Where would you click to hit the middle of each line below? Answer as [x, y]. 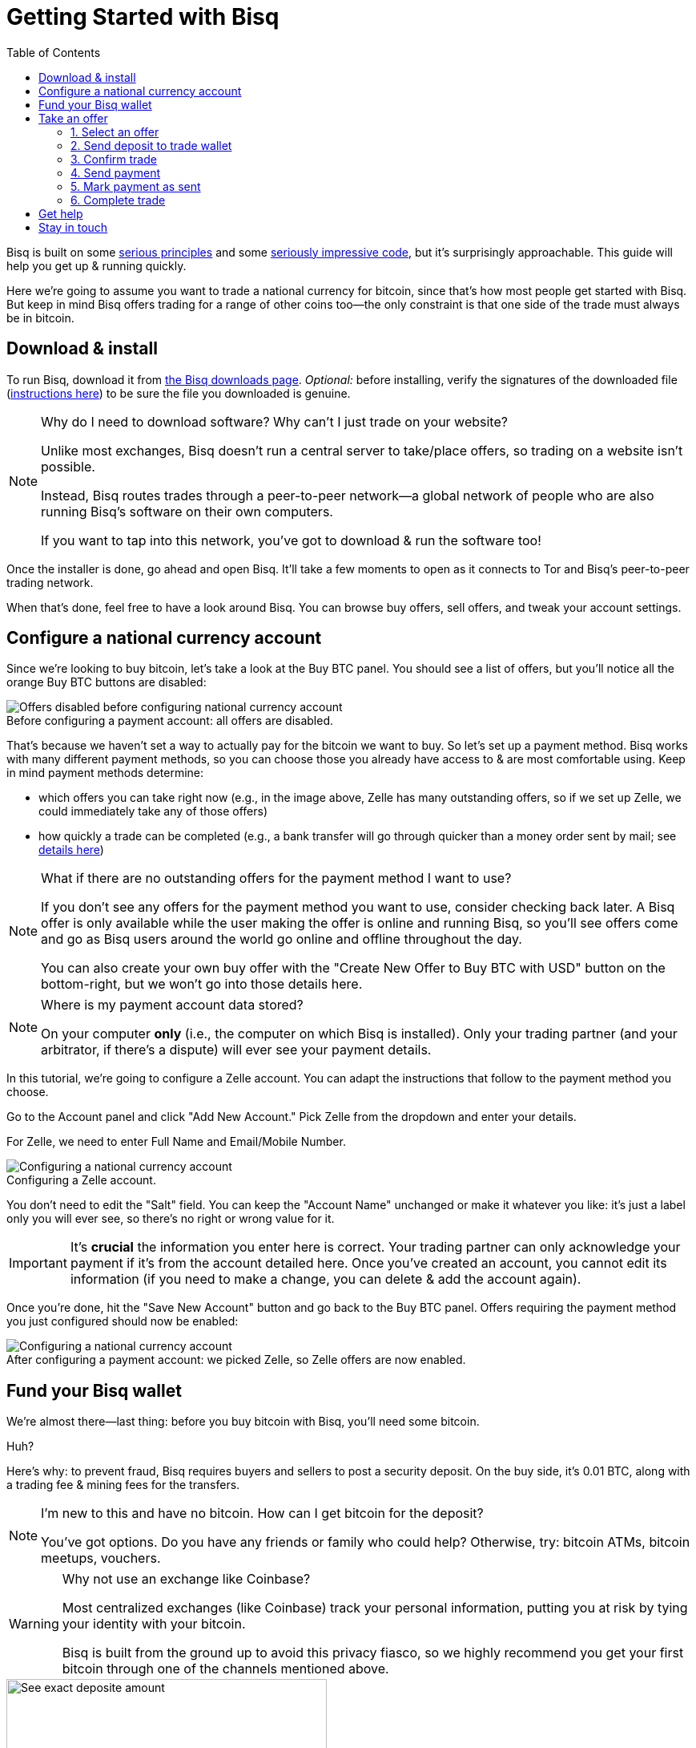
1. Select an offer [115, 132]
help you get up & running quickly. [97, 265]
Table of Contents [54, 52]
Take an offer [73, 118]
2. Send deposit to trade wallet [151, 145]
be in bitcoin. [40, 318]
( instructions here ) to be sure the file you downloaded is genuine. [179, 393]
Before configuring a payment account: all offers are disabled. [170, 721]
